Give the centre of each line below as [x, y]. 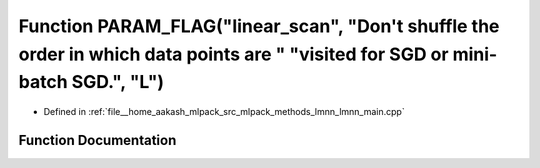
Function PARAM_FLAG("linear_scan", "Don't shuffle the [259, 26]
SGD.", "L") [118, 82]
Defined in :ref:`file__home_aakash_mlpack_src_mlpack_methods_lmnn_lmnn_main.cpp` [224, 112]
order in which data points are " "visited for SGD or [233, 54]
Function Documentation [97, 140]
